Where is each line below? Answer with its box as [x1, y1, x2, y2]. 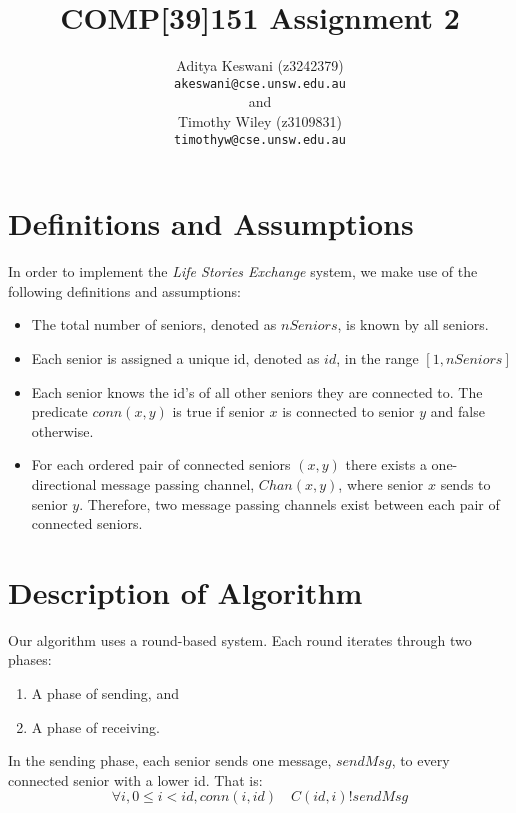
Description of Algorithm [8, 571, 363, 612]
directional [31, 473, 97, 494]
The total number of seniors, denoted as [31, 314, 277, 335]
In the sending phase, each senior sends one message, [8, 750, 332, 771]
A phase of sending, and [31, 683, 179, 703]
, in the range [336, 347, 419, 368]
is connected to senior [282, 401, 415, 422]
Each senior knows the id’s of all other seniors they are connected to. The [31, 381, 483, 402]
